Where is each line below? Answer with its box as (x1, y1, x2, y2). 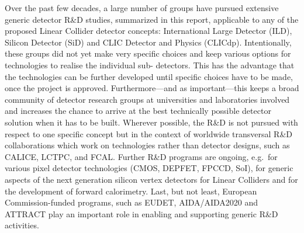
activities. (5, 219, 39, 231)
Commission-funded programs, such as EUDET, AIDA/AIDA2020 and (5, 196, 258, 208)
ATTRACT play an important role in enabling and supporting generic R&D (5, 207, 278, 220)
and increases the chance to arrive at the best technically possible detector (5, 105, 271, 117)
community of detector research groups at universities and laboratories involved (5, 93, 290, 105)
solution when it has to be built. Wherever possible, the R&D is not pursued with (5, 116, 298, 128)
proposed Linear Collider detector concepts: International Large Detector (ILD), (5, 25, 292, 37)
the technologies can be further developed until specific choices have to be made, (5, 70, 293, 82)
